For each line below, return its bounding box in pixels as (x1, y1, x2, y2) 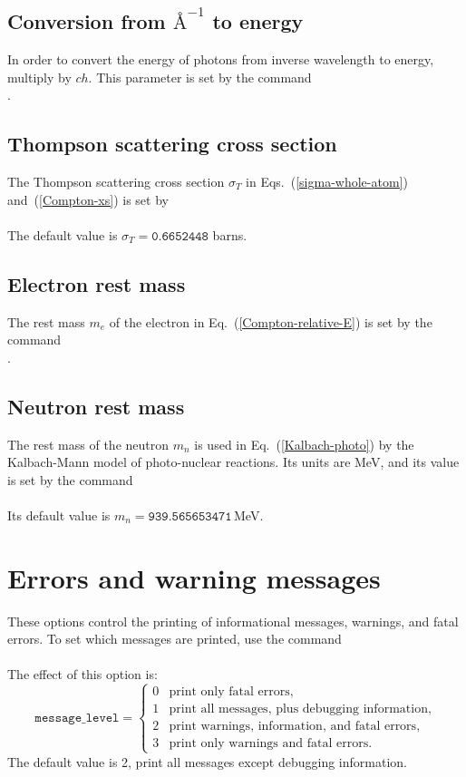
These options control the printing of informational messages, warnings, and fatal (7, 611, 459, 630)
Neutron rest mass (7, 392, 185, 420)
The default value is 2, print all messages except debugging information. (7, 752, 407, 771)
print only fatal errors (169, 685, 290, 699)
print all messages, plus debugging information (169, 703, 428, 716)
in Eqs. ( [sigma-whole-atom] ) (246, 171, 408, 190)
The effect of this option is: (7, 665, 158, 684)
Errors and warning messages (7, 558, 381, 596)
